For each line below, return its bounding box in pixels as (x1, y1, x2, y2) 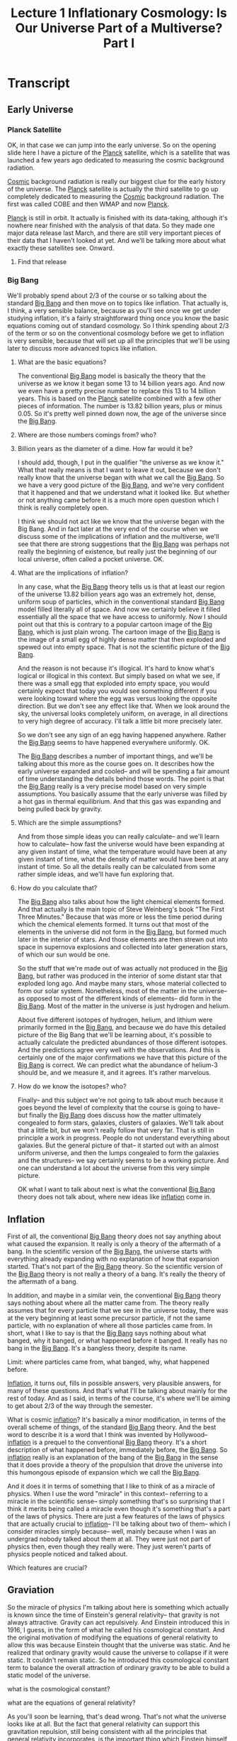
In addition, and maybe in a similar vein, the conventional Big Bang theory (7, 1291, 221, 1299)
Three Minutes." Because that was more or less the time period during (17, 912, 223, 921)
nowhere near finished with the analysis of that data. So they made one (7, 221, 215, 229)
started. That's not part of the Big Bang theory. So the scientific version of (7, 1262, 224, 1270)
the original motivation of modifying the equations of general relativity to (7, 1633, 218, 1642)
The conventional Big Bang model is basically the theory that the (17, 371, 206, 381)
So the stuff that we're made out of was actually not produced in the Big (17, 964, 228, 973)
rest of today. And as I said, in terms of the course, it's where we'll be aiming (7, 1394, 231, 1402)
